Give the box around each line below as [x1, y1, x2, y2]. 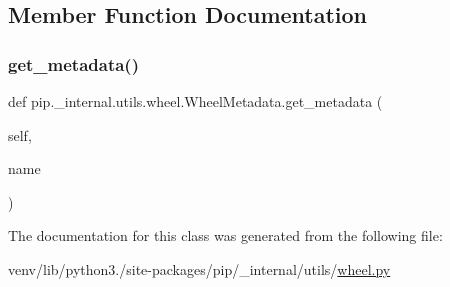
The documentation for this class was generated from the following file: [8, 225, 443, 246]
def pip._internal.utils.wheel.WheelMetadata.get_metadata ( [8, 91, 383, 111]
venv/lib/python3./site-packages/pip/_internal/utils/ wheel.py [8, 258, 391, 279]
